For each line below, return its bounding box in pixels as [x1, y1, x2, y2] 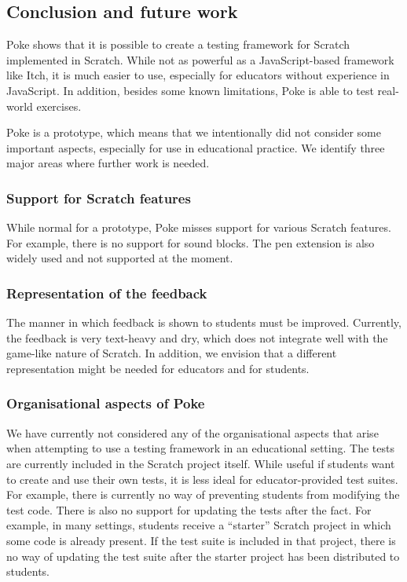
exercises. [36, 97, 82, 114]
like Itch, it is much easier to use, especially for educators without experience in [6, 67, 390, 83]
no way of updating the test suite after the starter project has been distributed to [6, 547, 400, 564]
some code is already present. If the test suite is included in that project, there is [6, 532, 396, 548]
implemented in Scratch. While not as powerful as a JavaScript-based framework [6, 51, 394, 68]
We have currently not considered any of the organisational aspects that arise [6, 424, 379, 441]
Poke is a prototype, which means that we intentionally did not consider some [6, 124, 381, 141]
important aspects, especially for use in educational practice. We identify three [6, 139, 385, 156]
